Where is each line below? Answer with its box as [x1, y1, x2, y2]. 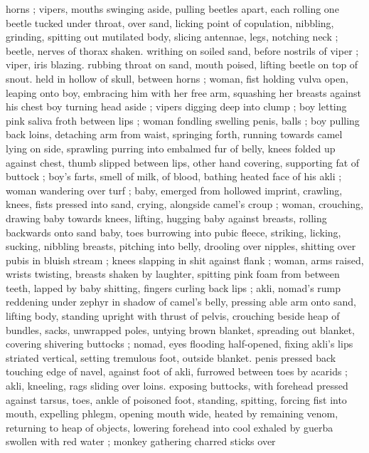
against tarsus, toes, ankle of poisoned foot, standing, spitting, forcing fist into [6, 392, 347, 407]
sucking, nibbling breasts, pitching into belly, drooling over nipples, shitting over [6, 239, 356, 254]
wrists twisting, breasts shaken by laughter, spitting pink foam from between [6, 266, 340, 281]
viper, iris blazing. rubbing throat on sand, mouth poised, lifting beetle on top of [6, 57, 358, 72]
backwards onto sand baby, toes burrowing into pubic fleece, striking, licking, [6, 224, 341, 239]
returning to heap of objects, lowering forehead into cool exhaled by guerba [6, 420, 333, 434]
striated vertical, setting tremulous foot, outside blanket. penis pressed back [6, 350, 336, 365]
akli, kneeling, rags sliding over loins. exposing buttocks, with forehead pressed [6, 378, 348, 393]
